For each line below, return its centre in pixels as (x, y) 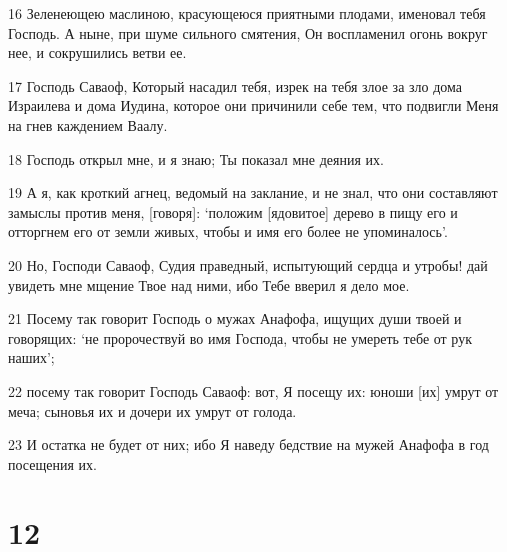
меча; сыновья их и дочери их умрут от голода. (152, 410)
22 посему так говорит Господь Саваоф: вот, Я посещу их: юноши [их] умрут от (253, 390)
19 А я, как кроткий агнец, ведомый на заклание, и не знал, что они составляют (253, 192)
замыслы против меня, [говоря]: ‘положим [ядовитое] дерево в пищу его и (233, 211)
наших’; (31, 357)
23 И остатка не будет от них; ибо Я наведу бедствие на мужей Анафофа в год (248, 444)
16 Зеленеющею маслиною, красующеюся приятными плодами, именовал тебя (247, 13)
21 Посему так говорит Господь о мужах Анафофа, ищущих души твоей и (235, 318)
